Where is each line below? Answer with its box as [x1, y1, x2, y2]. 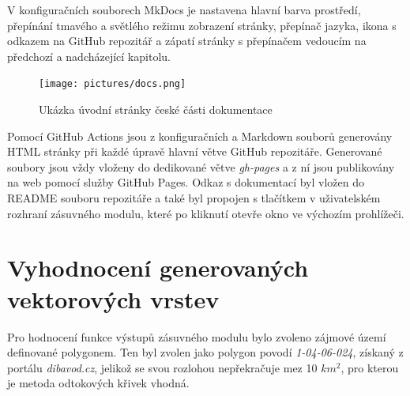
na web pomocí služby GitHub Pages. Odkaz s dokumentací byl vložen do [7, 174, 365, 190]
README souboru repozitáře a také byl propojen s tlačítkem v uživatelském [7, 190, 381, 206]
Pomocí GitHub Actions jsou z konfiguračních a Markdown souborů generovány [7, 127, 393, 144]
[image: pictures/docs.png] [39, 78, 186, 90]
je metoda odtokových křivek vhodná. [7, 375, 190, 391]
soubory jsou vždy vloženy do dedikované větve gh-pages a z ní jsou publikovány [7, 158, 395, 175]
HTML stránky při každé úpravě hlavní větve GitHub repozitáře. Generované [7, 143, 382, 160]
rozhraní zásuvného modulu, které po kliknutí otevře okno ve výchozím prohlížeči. [7, 205, 404, 221]
